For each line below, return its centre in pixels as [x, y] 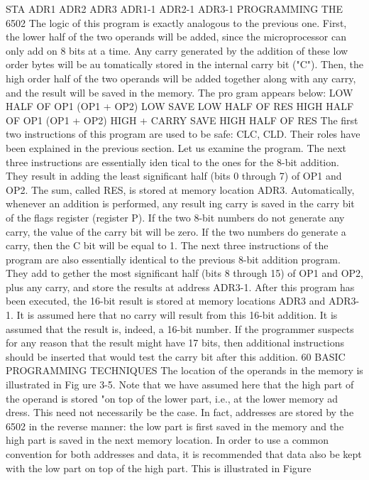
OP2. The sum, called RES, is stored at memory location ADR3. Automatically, [180, 189]
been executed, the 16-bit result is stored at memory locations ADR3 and [166, 301]
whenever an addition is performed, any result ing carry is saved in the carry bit [180, 203]
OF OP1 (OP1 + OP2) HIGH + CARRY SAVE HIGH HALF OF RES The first [182, 120]
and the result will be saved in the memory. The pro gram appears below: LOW [180, 92]
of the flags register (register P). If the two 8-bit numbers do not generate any [175, 217]
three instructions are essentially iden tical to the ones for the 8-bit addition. [172, 162]
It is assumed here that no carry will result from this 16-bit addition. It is [177, 315]
